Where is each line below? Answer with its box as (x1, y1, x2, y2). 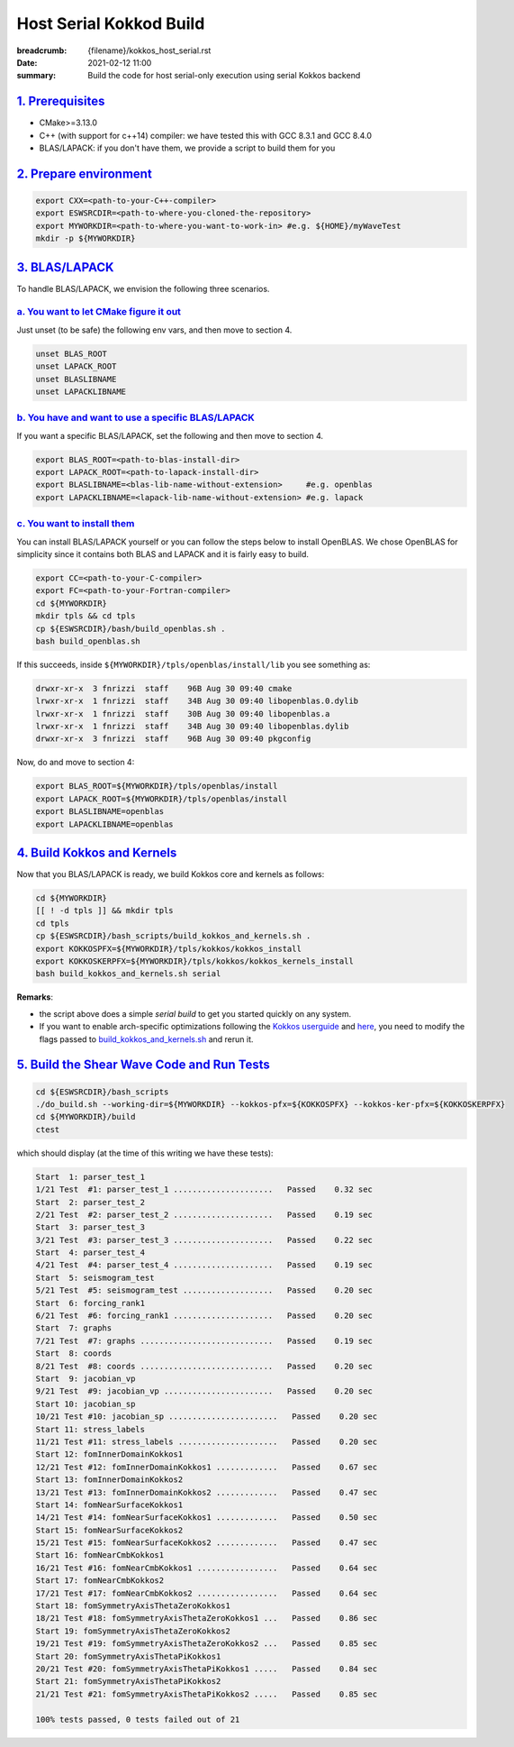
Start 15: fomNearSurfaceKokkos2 (35, 1524, 184, 1535)
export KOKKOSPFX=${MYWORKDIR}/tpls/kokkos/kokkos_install (35, 943, 302, 954)
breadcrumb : (16, 45, 68, 56)
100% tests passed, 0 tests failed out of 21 (35, 1714, 240, 1724)
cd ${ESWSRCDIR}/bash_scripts (35, 1086, 169, 1097)
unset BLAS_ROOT (35, 348, 108, 359)
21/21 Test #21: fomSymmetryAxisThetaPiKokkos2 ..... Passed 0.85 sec (35, 1688, 378, 1699)
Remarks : (16, 992, 54, 1002)
